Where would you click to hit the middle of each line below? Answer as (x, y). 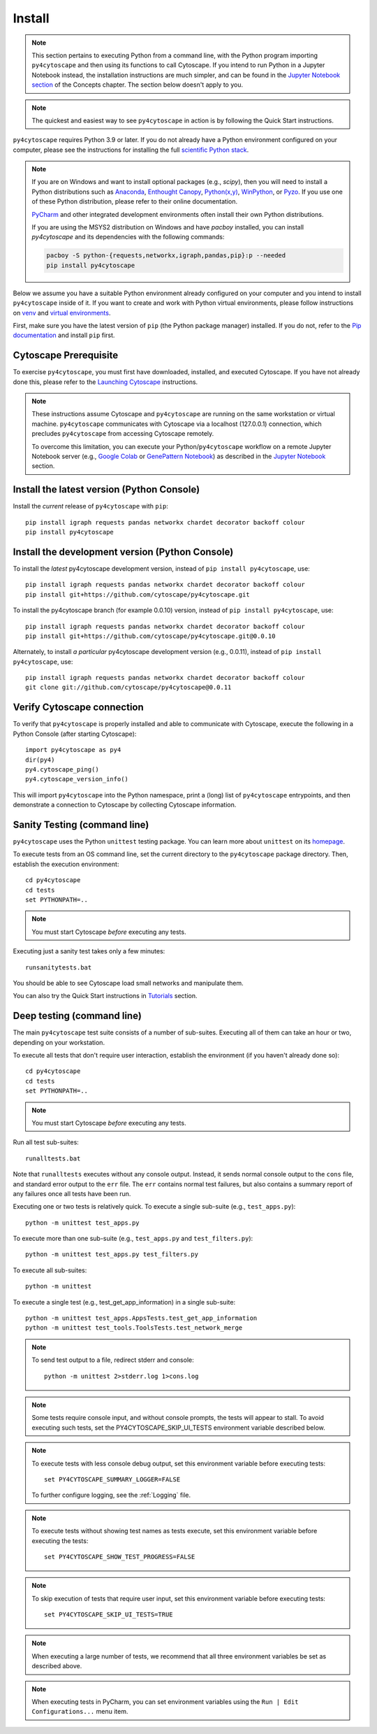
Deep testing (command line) (77, 1016)
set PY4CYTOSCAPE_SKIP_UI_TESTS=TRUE (109, 1615)
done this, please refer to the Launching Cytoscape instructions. (105, 382)
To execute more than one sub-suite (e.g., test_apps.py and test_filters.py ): (133, 1239)
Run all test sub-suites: (46, 1142)
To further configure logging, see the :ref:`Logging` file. (111, 1495)
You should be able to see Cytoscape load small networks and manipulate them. (128, 983)
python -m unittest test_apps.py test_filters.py (112, 1255)
